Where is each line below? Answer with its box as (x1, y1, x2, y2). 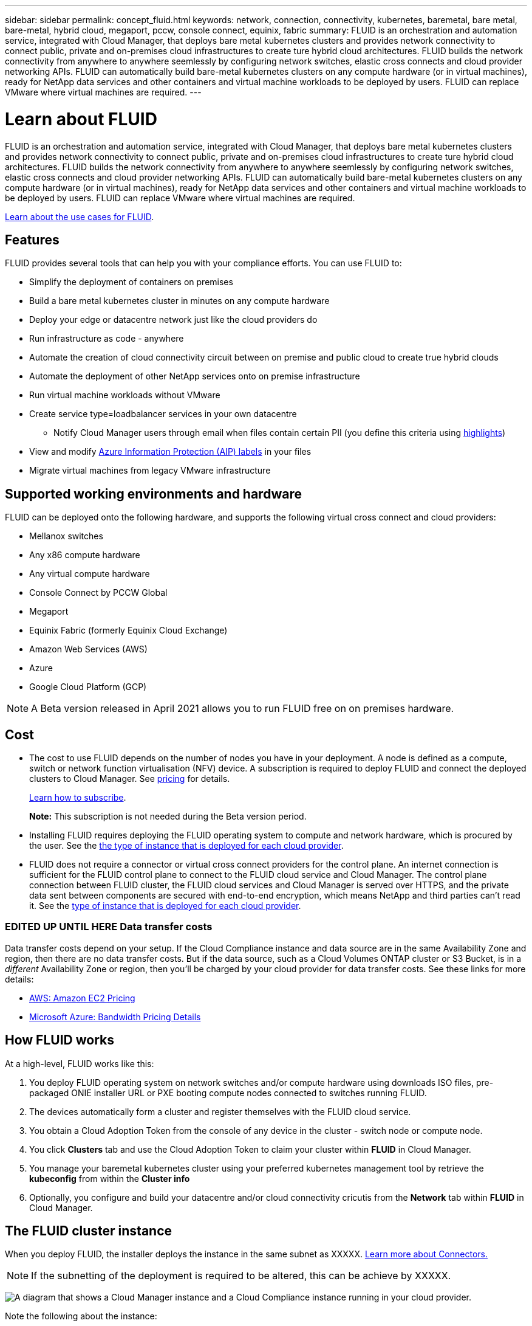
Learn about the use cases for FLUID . (5, 211, 154, 222)
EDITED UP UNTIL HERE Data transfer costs (5, 920, 213, 933)
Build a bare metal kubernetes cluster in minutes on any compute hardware (29, 295, 330, 306)
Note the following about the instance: (5, 1311, 157, 1322)
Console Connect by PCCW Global (29, 587, 168, 598)
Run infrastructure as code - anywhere (29, 333, 184, 344)
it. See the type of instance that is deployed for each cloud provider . (29, 900, 301, 911)
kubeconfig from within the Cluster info (29, 1173, 190, 1184)
